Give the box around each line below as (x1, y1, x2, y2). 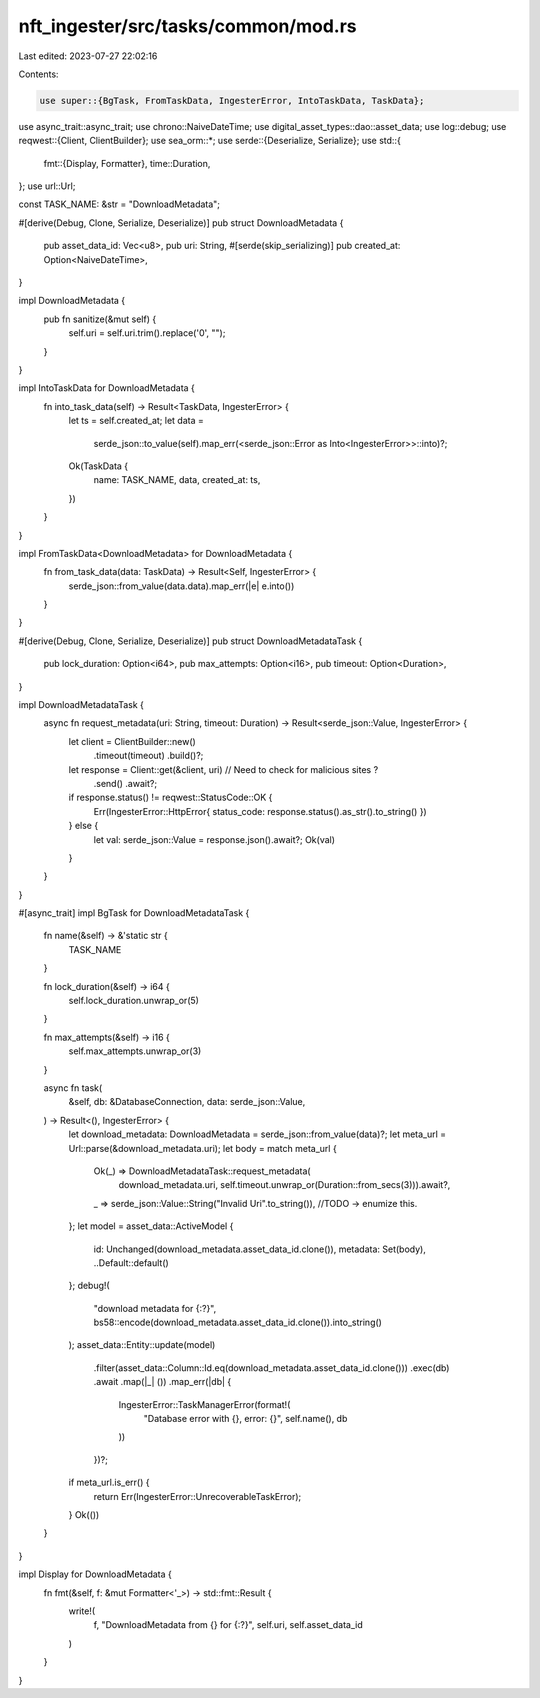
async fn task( (43, 1082, 103, 1094)
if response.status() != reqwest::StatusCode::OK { (68, 791, 273, 804)
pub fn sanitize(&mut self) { (43, 313, 157, 325)
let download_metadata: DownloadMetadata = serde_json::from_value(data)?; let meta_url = (68, 1128, 447, 1140)
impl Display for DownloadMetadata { (18, 1568, 172, 1580)
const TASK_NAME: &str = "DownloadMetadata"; (18, 198, 220, 210)
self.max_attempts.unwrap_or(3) (68, 1045, 202, 1057)
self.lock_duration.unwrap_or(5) (68, 995, 200, 1007)
